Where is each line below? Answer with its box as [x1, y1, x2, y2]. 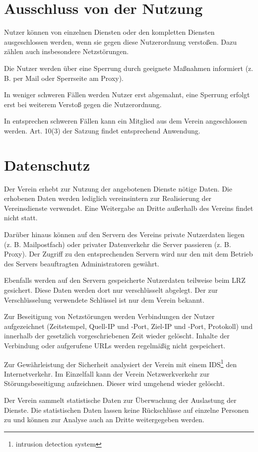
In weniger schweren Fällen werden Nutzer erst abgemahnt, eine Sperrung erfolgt [4, 89, 250, 100]
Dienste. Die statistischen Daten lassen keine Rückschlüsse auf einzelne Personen [4, 404, 249, 415]
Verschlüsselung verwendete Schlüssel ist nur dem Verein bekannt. [4, 294, 204, 305]
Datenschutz [4, 154, 90, 175]
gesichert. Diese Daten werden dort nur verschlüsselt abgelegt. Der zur [4, 284, 218, 295]
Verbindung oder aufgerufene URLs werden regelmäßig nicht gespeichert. [4, 340, 226, 350]
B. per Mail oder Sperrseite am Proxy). [4, 72, 124, 83]
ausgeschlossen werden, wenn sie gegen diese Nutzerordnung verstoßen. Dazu [4, 36, 237, 47]
